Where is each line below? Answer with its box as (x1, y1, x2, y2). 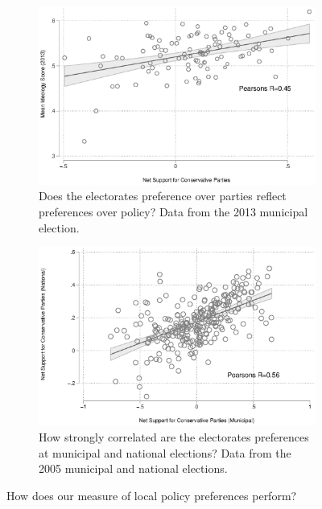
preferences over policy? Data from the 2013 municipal (39, 203, 308, 220)
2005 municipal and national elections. (39, 460, 228, 477)
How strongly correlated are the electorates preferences (39, 429, 309, 445)
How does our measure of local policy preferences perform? (6, 486, 297, 503)
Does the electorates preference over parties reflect (39, 187, 287, 204)
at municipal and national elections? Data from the (39, 444, 291, 461)
